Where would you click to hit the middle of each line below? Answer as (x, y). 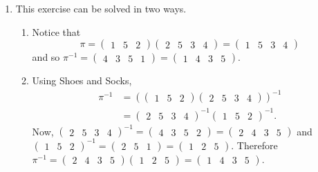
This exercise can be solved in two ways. (101, 8)
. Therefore (254, 145)
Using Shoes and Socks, (82, 80)
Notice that (56, 31)
